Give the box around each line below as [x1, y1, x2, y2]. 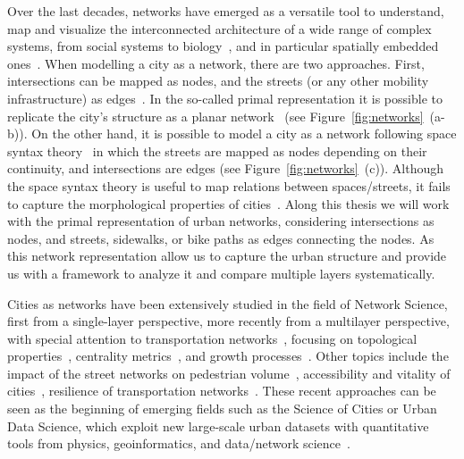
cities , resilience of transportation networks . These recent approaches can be [7, 381, 436, 400]
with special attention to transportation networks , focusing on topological [7, 329, 418, 347]
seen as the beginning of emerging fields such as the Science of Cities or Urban [7, 399, 437, 418]
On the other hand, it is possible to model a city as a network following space [31, 124, 457, 143]
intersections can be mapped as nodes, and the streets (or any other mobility [7, 71, 429, 90]
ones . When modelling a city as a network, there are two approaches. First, [7, 54, 425, 72]
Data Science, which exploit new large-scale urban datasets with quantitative [7, 416, 429, 435]
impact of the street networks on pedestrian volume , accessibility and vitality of [7, 363, 451, 382]
